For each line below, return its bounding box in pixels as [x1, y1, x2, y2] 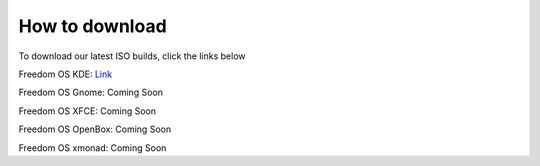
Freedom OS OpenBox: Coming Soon [18, 123, 172, 135]
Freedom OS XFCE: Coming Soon [18, 105, 157, 117]
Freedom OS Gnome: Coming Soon [18, 86, 164, 99]
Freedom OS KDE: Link [18, 68, 113, 80]
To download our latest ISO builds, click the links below [18, 50, 246, 62]
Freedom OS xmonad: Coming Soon [18, 141, 167, 154]
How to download [18, 15, 167, 37]
